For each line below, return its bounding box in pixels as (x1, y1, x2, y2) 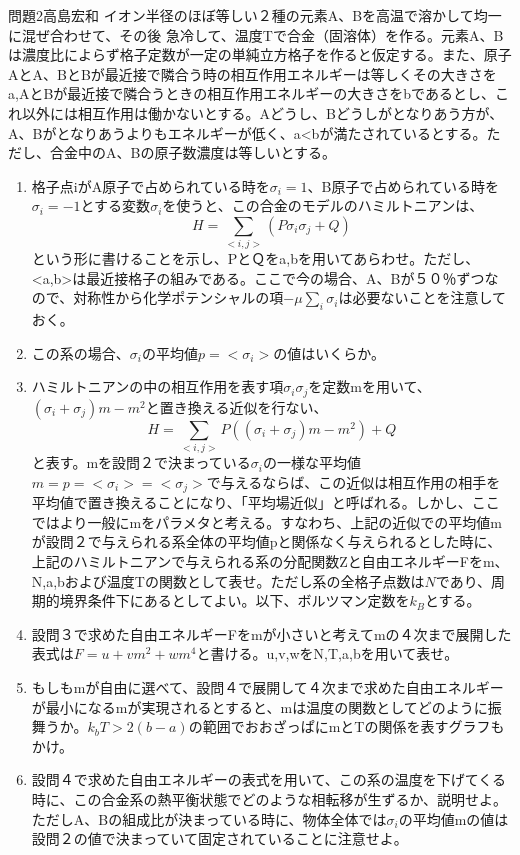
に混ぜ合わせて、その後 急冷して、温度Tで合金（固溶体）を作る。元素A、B (8, 24, 504, 45)
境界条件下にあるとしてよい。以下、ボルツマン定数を (59, 590, 410, 611)
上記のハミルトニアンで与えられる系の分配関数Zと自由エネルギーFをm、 (31, 551, 509, 572)
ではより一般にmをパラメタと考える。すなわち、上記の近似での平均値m (31, 511, 502, 532)
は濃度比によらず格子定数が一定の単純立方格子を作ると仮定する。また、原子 (8, 44, 512, 65)
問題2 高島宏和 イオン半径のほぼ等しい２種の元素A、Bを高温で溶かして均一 (8, 5, 502, 25)
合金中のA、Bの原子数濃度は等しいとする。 (49, 142, 336, 163)
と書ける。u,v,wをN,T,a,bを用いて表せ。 (196, 643, 459, 664)
